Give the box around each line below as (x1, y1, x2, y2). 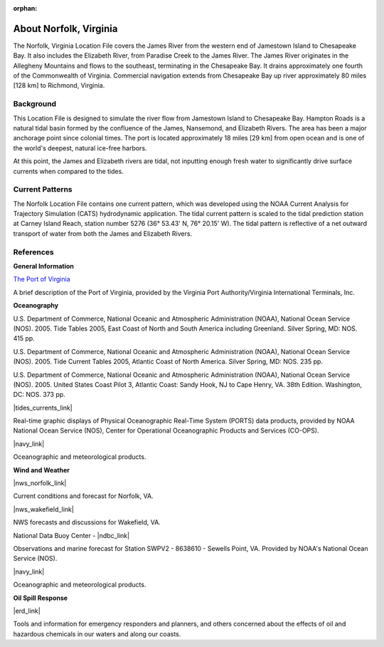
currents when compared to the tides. (13, 167, 124, 175)
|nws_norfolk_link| (13, 479, 67, 487)
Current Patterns (13, 185, 73, 195)
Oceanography (13, 301, 59, 310)
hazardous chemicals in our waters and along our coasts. (13, 629, 181, 638)
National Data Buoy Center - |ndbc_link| (13, 531, 130, 539)
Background (13, 99, 57, 109)
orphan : (13, 4, 38, 12)
